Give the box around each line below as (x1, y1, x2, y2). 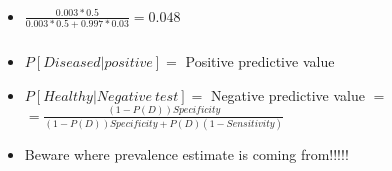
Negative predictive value (210, 84, 365, 105)
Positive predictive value (185, 51, 335, 72)
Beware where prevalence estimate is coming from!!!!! (24, 144, 349, 165)
